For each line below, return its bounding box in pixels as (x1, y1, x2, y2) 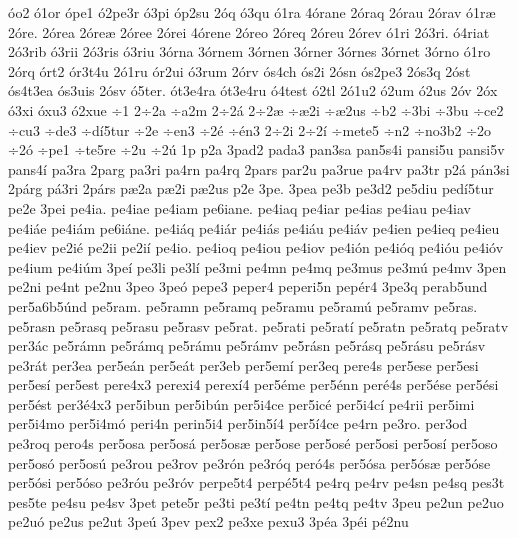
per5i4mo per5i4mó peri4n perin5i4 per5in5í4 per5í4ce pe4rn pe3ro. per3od (8, 413, 468, 434)
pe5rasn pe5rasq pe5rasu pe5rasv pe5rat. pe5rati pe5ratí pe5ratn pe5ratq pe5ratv (8, 315, 509, 336)
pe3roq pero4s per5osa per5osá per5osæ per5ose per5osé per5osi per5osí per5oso (8, 433, 498, 454)
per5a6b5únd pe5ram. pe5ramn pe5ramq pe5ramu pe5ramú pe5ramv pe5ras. (8, 295, 478, 316)
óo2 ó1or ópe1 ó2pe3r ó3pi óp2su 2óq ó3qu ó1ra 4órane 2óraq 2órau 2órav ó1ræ (8, 2, 496, 22)
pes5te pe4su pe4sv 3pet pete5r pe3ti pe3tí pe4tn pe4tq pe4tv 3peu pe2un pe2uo (8, 491, 504, 512)
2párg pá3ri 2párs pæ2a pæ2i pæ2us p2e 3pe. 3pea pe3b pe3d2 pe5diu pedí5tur (8, 178, 494, 199)
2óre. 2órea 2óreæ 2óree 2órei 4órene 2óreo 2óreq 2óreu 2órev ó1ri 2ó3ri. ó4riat (8, 21, 490, 42)
